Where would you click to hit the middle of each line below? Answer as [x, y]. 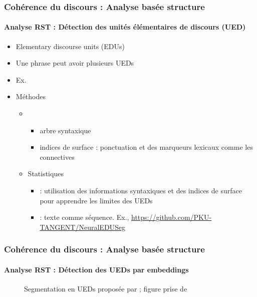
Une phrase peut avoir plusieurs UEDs [75, 63]
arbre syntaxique [65, 130]
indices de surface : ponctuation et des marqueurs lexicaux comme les [146, 147]
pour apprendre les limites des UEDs [96, 200]
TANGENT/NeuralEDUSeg [83, 227]
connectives [57, 157]
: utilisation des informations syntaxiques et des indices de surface [141, 190]
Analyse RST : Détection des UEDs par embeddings [96, 269]
